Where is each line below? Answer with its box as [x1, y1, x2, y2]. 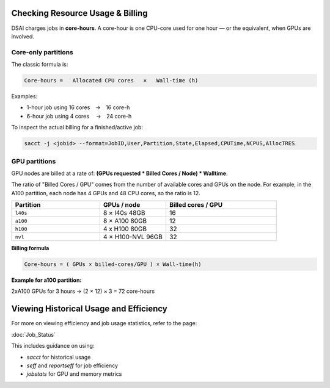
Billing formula [11, 245, 50, 252]
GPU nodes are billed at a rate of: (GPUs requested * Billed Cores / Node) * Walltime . [11, 170, 228, 177]
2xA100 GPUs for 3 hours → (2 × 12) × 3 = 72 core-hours [11, 287, 155, 295]
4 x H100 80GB [103, 225, 147, 233]
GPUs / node [103, 201, 141, 209]
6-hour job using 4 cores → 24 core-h [26, 112, 132, 120]
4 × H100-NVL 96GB [103, 232, 163, 241]
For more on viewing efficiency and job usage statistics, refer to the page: [11, 320, 197, 327]
